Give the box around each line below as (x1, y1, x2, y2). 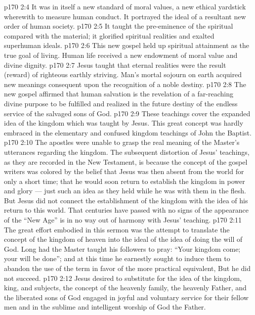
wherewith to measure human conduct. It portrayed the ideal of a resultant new (4, 11, 246, 21)
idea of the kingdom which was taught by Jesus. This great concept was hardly (4, 118, 244, 128)
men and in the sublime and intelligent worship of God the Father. (4, 302, 206, 312)
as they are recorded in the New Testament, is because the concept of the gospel (4, 156, 248, 167)
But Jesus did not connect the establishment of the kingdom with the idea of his (4, 195, 248, 205)
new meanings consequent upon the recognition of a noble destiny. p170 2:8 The (4, 79, 246, 89)
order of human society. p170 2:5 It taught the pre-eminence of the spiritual (4, 21, 233, 31)
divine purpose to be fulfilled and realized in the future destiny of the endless (4, 98, 238, 108)
